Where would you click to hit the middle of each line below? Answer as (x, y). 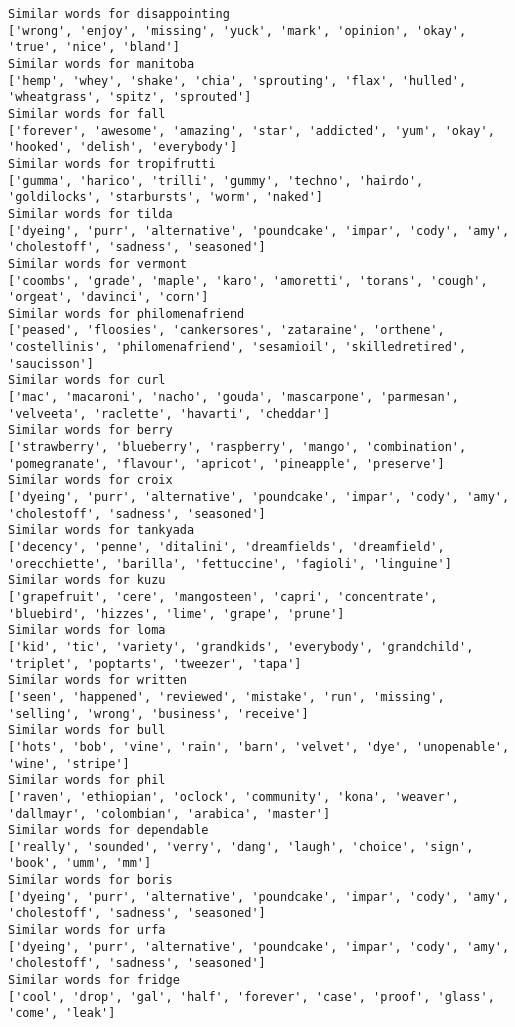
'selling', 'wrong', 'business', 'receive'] (158, 713)
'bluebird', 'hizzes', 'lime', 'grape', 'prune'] (176, 613)
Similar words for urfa (87, 930)
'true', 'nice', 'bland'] (94, 47)
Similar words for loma (87, 630)
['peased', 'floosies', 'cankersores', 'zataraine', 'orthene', (226, 330)
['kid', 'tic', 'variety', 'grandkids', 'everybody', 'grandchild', (241, 646)
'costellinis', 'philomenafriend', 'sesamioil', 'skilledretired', (237, 347)
